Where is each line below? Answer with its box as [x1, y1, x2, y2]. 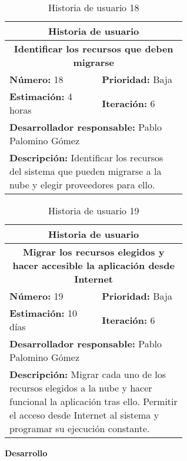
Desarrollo [5, 447, 48, 459]
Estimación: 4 [9, 89, 73, 103]
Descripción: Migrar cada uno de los [9, 367, 166, 381]
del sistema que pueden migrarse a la [9, 164, 162, 178]
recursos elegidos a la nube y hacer [9, 381, 152, 394]
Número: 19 [9, 289, 64, 303]
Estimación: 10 [9, 306, 78, 320]
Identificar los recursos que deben [14, 42, 173, 55]
